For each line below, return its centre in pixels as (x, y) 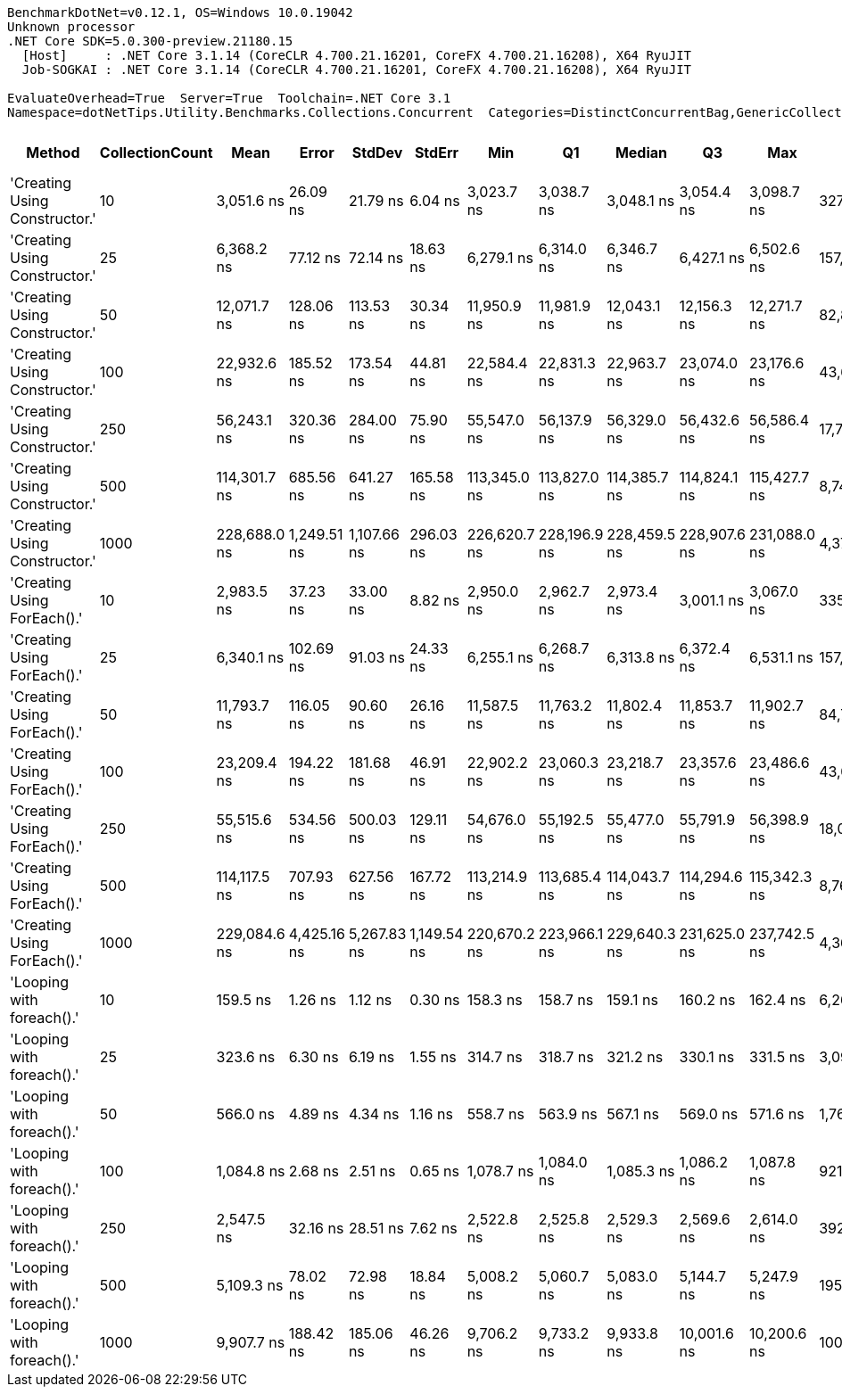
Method (53, 153)
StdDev (377, 153)
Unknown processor (71, 27)
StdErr (437, 153)
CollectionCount (156, 153)
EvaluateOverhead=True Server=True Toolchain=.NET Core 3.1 (229, 98)
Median (641, 153)
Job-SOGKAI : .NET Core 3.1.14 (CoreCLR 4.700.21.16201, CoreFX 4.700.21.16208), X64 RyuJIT (357, 70)
